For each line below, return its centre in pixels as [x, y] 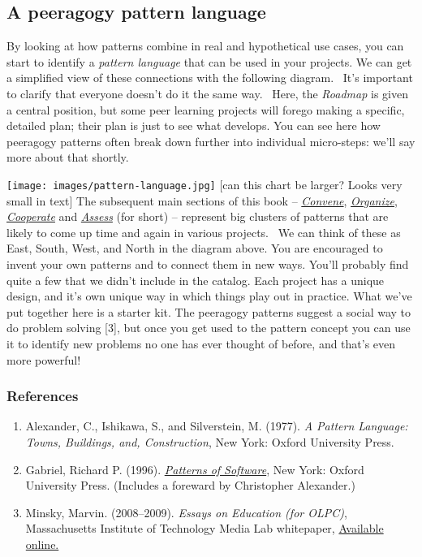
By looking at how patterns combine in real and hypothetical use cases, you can [205, 46]
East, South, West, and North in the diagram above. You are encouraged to [195, 248]
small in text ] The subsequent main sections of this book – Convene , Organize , [202, 200]
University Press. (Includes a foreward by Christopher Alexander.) [190, 485]
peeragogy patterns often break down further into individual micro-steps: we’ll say [211, 141]
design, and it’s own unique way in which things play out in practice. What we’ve [209, 296]
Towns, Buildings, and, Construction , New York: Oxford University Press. [210, 441]
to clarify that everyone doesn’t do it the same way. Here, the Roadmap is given [207, 93]
